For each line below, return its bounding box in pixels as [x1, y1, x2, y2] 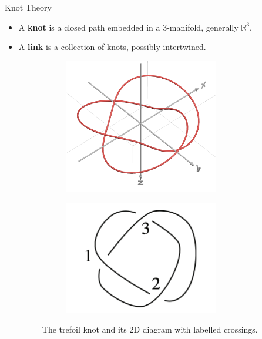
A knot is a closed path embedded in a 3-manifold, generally [18, 21, 239, 33]
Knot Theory [5, 1, 52, 13]
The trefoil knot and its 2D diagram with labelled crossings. [42, 323, 258, 335]
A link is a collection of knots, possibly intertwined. [18, 41, 206, 53]
